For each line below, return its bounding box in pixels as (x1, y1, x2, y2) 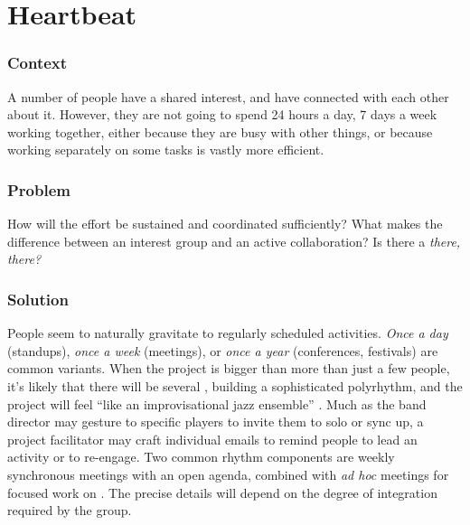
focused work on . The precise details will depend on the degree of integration (7, 483, 437, 502)
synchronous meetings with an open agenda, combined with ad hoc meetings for (7, 464, 449, 483)
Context (7, 52, 68, 74)
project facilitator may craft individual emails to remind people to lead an (7, 429, 418, 448)
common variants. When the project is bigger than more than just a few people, (7, 359, 450, 378)
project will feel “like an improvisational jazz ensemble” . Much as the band (7, 394, 427, 413)
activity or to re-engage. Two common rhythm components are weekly (7, 447, 395, 466)
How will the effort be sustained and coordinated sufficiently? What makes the (7, 214, 443, 233)
